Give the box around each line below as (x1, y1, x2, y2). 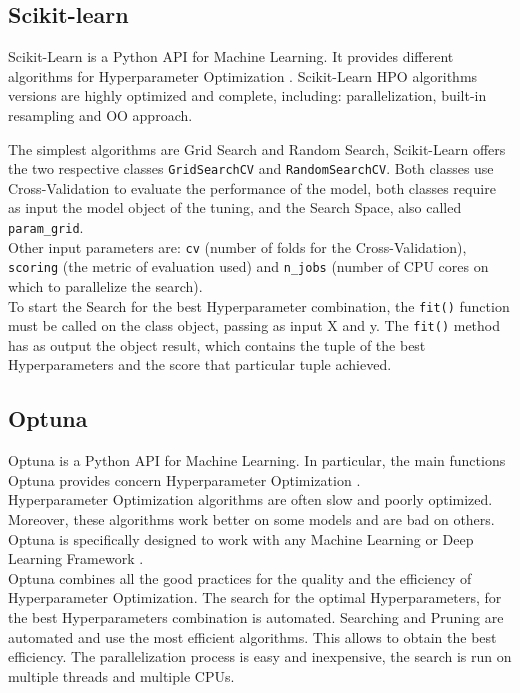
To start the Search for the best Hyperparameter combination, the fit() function (8, 295, 510, 316)
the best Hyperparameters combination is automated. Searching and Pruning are (8, 607, 504, 628)
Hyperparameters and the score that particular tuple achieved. (8, 354, 392, 375)
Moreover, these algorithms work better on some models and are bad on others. (8, 509, 495, 530)
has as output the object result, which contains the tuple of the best (8, 334, 426, 355)
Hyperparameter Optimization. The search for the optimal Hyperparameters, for (8, 587, 502, 608)
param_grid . (8, 217, 84, 238)
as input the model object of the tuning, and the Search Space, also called (8, 197, 462, 218)
